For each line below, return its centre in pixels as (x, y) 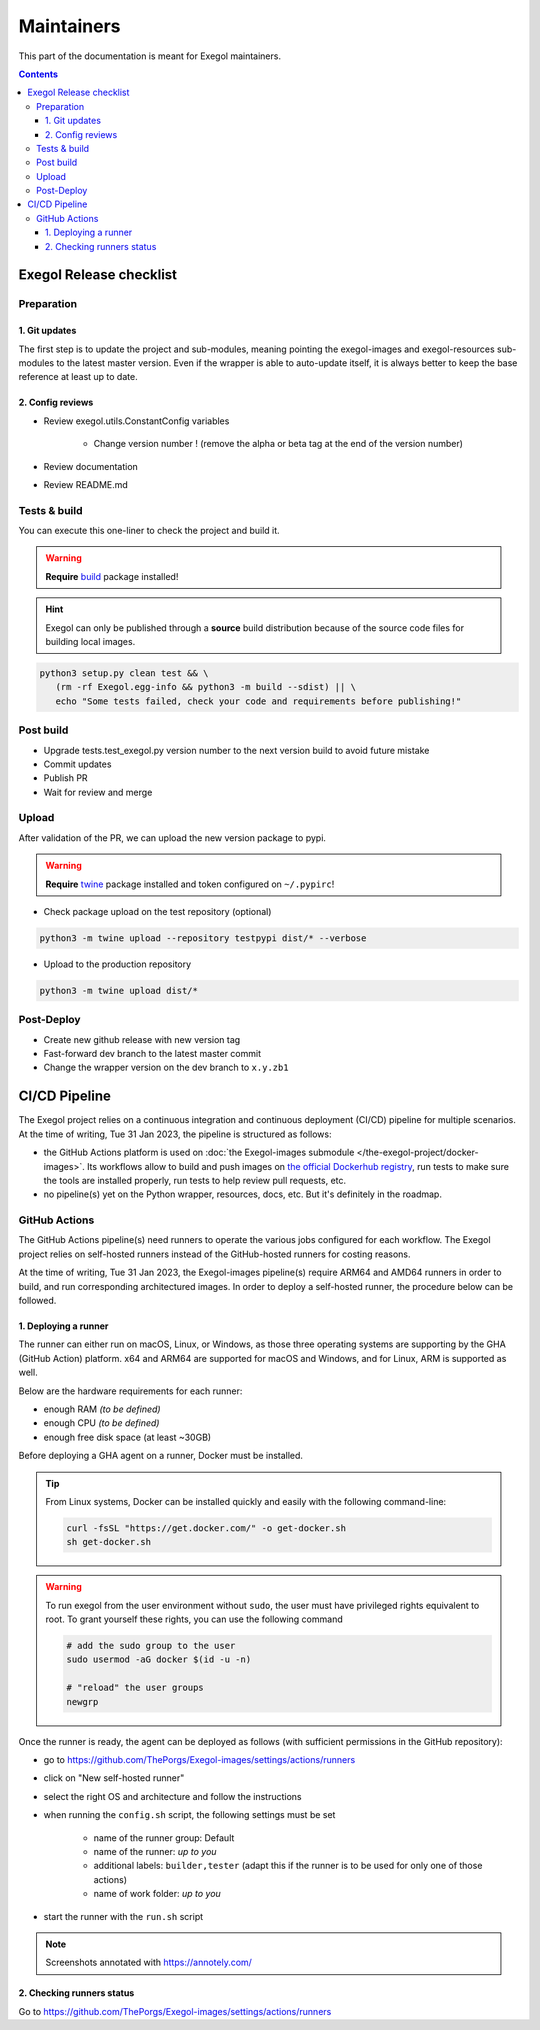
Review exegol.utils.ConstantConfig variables (136, 421)
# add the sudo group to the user (151, 1646)
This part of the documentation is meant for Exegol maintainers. (150, 56)
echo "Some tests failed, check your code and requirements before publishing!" (258, 701)
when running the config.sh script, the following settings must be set (189, 1815)
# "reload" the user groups (135, 1688)
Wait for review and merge (98, 792)
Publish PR (66, 778)
